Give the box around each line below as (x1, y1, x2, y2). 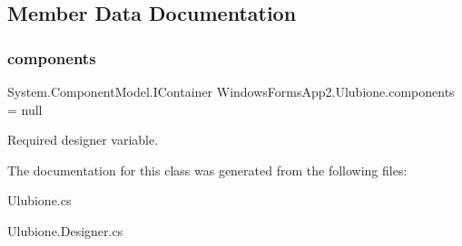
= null (7, 99, 43, 118)
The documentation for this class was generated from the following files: (7, 160, 408, 179)
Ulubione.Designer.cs (7, 221, 123, 240)
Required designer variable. (7, 130, 159, 149)
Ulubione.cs (7, 191, 72, 210)
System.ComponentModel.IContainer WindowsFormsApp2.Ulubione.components (7, 82, 455, 100)
